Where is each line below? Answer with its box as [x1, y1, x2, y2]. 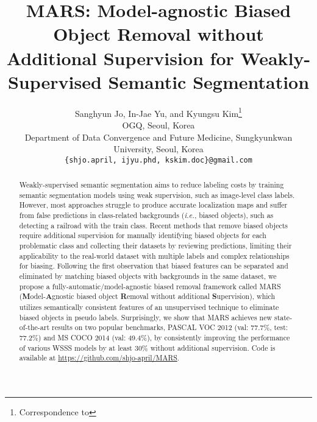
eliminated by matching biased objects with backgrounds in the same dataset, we [19, 271, 277, 281]
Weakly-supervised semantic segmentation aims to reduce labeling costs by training [19, 180, 284, 190]
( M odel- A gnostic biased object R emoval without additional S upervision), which [19, 291, 276, 302]
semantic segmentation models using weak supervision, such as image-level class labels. [19, 189, 295, 200]
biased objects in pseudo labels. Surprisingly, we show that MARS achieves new [19, 312, 272, 322]
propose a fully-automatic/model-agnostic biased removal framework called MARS [19, 281, 281, 291]
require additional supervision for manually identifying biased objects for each [19, 230, 266, 241]
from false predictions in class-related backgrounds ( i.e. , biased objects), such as [19, 210, 274, 220]
